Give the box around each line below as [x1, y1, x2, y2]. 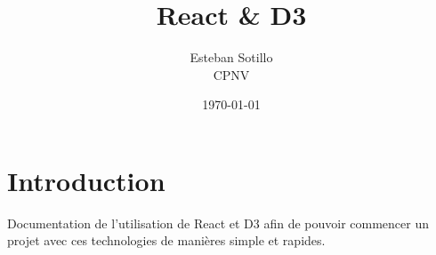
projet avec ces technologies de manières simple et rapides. [7, 231, 326, 250]
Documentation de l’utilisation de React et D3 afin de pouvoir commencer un [7, 213, 430, 232]
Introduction [7, 162, 166, 198]
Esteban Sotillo [190, 48, 273, 67]
